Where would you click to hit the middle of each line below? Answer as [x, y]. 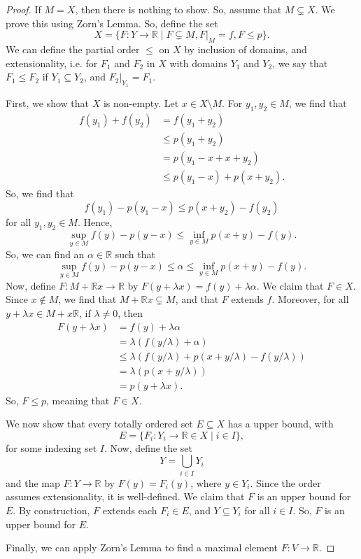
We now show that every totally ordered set [99, 424]
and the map [33, 482]
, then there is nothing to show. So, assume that [178, 9]
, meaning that [78, 400]
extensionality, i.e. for [52, 63]
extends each [130, 510]
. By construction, [51, 510]
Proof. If [23, 9]
